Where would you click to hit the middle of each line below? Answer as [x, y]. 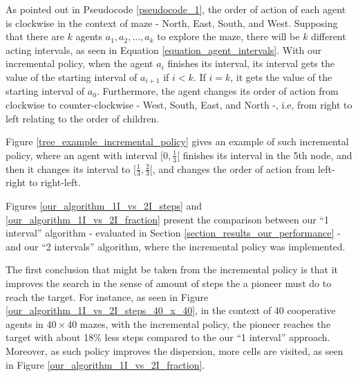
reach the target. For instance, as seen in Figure [107, 296]
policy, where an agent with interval [82, 155]
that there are [35, 36]
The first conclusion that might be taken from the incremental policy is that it [172, 269]
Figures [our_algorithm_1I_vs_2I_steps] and [104, 206]
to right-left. [55, 182]
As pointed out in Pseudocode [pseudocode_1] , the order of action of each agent [176, 9]
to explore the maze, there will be [228, 36]
